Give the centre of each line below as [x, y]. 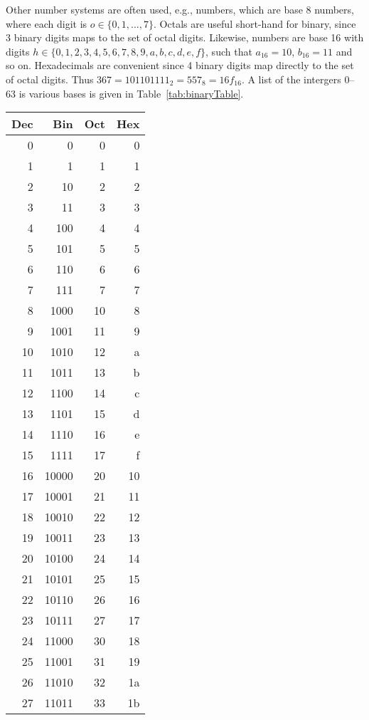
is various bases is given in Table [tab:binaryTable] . [131, 93]
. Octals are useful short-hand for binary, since [255, 23]
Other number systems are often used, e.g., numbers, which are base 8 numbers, [180, 9]
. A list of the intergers [291, 79]
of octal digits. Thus [50, 79]
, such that [229, 51]
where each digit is [47, 23]
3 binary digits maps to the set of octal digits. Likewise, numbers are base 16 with [185, 37]
